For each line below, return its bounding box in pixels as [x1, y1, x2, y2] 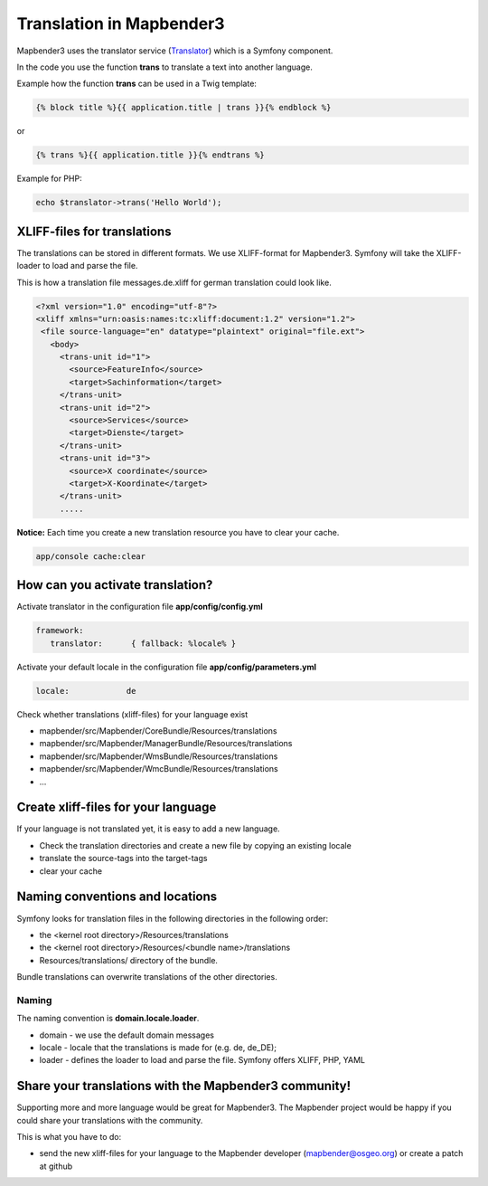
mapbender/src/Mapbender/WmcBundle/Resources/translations [39, 764, 279, 774]
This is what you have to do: [16, 1132, 122, 1143]
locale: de [35, 686, 136, 696]
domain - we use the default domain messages [39, 1029, 214, 1040]
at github [39, 1161, 73, 1172]
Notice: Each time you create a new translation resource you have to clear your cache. [16, 527, 340, 537]
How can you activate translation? [16, 577, 213, 593]
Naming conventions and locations [16, 889, 218, 905]
